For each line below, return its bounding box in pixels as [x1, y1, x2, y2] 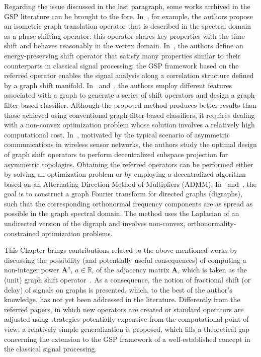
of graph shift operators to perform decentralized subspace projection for [4, 149, 228, 159]
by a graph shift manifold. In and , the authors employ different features [4, 80, 232, 90]
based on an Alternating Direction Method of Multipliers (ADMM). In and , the [4, 178, 257, 189]
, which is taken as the [178, 264, 247, 275]
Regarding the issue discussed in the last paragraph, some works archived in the [4, 1, 250, 11]
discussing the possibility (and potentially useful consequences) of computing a [4, 254, 246, 265]
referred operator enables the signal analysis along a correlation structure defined [4, 70, 254, 81]
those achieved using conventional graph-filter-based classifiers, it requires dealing [4, 109, 255, 120]
